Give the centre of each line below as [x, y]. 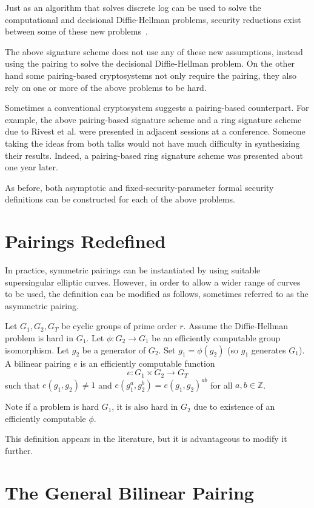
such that [22, 385]
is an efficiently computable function [148, 363]
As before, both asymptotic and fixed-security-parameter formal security [139, 187]
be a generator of [114, 349]
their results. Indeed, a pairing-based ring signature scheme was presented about [154, 155]
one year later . [32, 167]
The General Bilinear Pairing [129, 492]
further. [19, 450]
